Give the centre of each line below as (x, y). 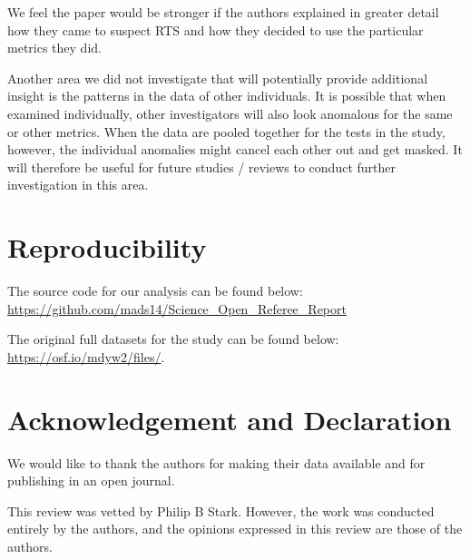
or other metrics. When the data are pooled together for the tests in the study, (226, 131)
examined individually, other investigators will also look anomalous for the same (230, 113)
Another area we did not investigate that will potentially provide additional (218, 78)
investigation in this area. (78, 185)
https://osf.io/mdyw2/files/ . (86, 356)
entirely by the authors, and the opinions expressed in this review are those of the (235, 529)
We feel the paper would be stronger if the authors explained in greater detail (223, 12)
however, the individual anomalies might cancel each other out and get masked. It (235, 149)
